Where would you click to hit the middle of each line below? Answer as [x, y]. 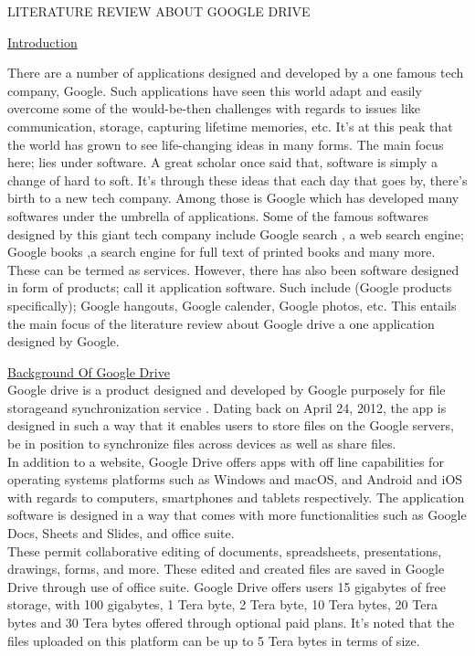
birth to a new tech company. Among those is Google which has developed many [233, 198]
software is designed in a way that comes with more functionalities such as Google [237, 515]
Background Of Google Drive [89, 371]
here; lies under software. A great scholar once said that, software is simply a [222, 162]
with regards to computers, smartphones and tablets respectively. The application [236, 497]
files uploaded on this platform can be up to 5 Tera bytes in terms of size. [214, 640]
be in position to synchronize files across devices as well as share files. [202, 444]
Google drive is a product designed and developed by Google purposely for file [227, 390]
